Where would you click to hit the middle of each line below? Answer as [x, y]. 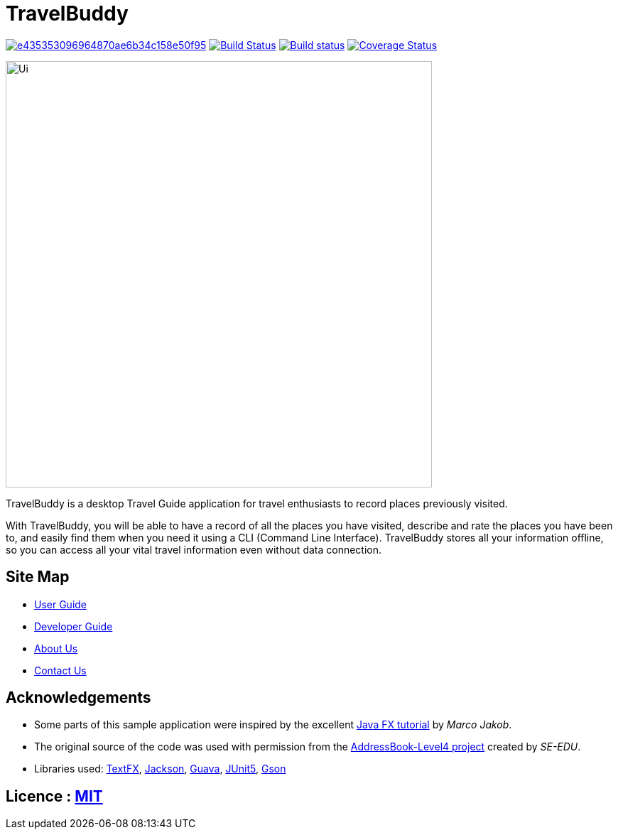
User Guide [61, 604]
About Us [56, 648]
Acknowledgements [78, 698]
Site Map [38, 577]
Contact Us [60, 670]
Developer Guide [74, 626]
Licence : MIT [54, 796]
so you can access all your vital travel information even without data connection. [194, 549]
